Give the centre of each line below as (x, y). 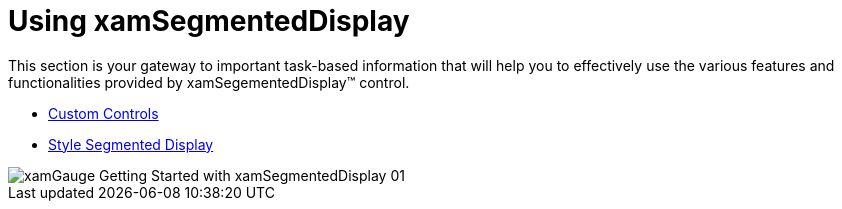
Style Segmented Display (131, 144)
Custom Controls (103, 113)
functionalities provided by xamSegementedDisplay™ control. (209, 82)
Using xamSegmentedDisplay (209, 21)
